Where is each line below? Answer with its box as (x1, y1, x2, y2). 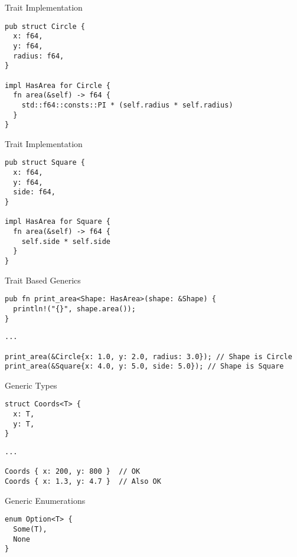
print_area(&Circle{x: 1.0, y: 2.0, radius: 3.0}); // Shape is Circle (5, 352, 292, 361)
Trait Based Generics (5, 273, 81, 286)
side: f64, (13, 188, 56, 197)
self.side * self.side (21, 237, 110, 246)
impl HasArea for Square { (5, 217, 110, 226)
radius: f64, (13, 51, 64, 60)
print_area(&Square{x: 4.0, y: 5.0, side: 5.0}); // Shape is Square (5, 362, 284, 371)
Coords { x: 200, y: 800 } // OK (5, 467, 141, 476)
